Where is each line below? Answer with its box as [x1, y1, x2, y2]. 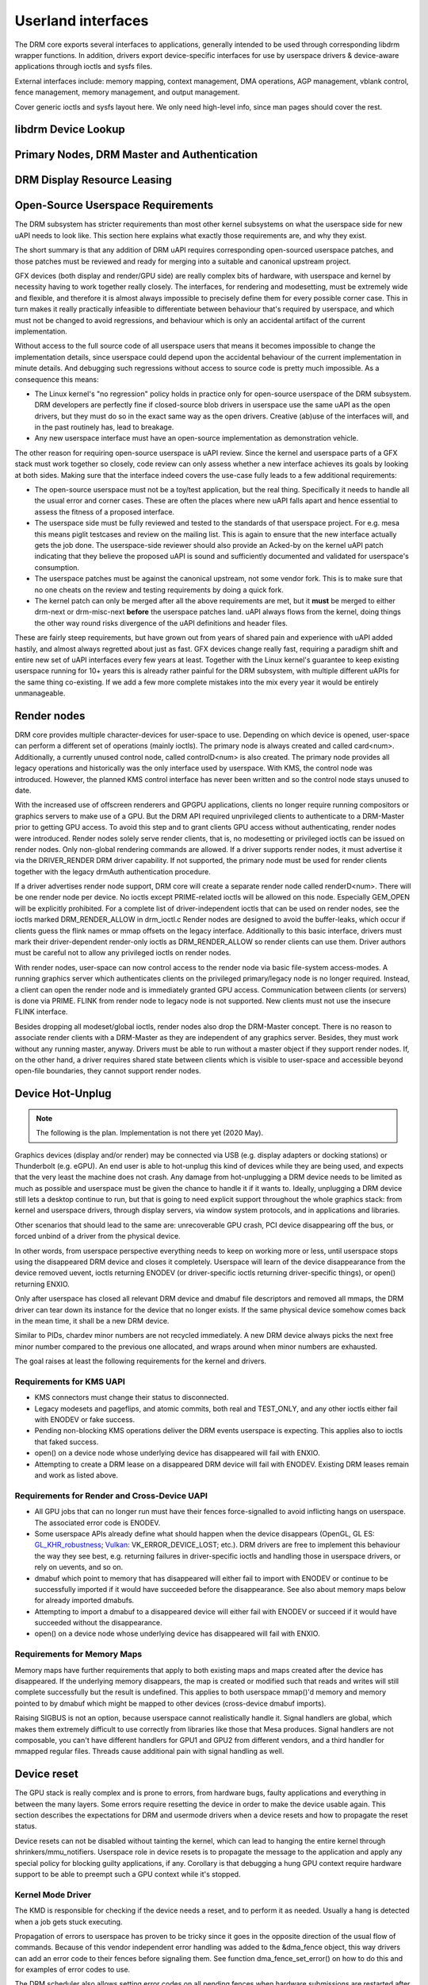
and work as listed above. [34, 1470, 119, 1480]
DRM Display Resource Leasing [14, 173, 172, 187]
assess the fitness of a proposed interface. [34, 507, 174, 516]
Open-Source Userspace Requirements [14, 198, 214, 212]
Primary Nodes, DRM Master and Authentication [14, 148, 258, 162]
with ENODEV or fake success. [34, 1415, 135, 1424]
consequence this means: [14, 374, 99, 384]
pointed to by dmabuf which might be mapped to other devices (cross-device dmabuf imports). [14, 1698, 327, 1708]
